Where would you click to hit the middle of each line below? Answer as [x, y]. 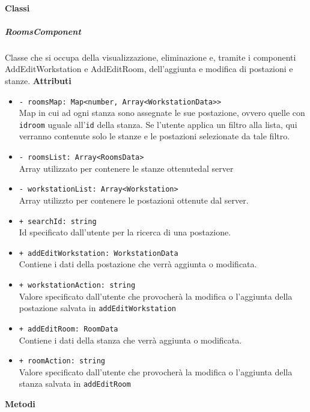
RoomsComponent [43, 31]
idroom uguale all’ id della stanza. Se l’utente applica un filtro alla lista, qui [158, 124]
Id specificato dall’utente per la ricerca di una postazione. [125, 232]
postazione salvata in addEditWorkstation [98, 308]
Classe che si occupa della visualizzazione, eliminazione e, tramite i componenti [150, 57]
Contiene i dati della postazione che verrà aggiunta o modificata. [138, 264]
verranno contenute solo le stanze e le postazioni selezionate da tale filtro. [154, 136]
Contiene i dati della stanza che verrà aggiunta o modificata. [130, 340]
